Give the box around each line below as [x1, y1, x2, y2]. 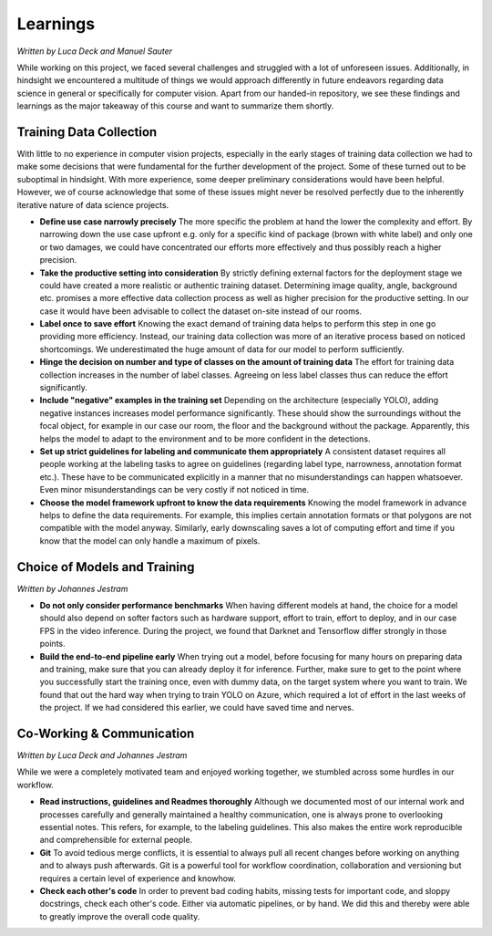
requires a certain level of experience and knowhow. [39, 872, 237, 884]
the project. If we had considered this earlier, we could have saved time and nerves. [39, 702, 354, 713]
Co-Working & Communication [16, 725, 195, 741]
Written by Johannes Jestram [16, 583, 128, 594]
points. [39, 639, 66, 650]
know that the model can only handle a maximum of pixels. [39, 535, 261, 546]
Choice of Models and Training [16, 559, 195, 575]
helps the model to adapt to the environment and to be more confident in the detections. [39, 433, 371, 444]
